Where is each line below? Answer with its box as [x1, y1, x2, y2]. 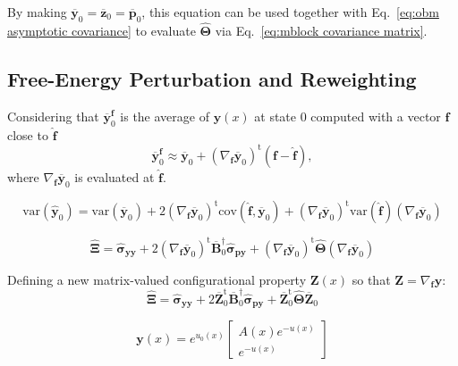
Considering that [7, 106, 99, 125]
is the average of [120, 106, 209, 125]
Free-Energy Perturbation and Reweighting [7, 65, 417, 92]
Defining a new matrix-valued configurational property [7, 270, 307, 288]
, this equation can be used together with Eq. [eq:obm [141, 3, 439, 21]
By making [7, 3, 67, 21]
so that [352, 270, 391, 288]
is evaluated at [74, 167, 155, 186]
